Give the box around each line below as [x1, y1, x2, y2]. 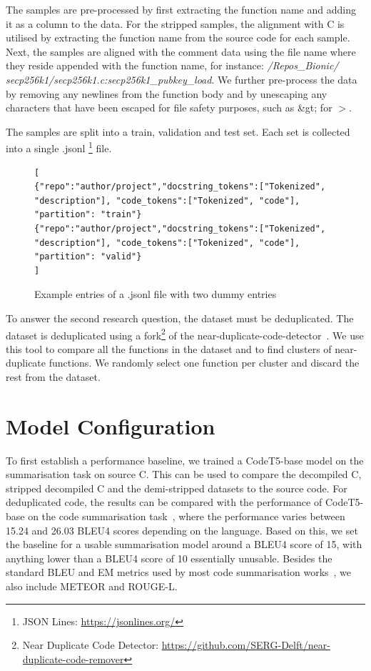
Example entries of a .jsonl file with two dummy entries [34, 287, 277, 302]
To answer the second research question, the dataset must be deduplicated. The [6, 310, 354, 325]
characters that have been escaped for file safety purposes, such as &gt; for [6, 100, 332, 115]
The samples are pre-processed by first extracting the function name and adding [6, 2, 356, 16]
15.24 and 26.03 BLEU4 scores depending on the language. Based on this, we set [6, 522, 358, 537]
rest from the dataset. [6, 369, 101, 384]
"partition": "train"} [34, 209, 142, 220]
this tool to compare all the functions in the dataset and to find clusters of [6, 341, 332, 356]
